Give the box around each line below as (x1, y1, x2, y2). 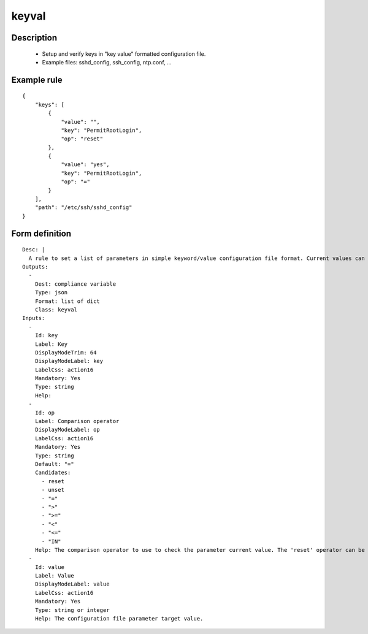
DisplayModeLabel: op (34, 426, 101, 433)
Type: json (34, 289, 68, 296)
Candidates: (34, 469, 71, 476)
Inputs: (22, 315, 45, 322)
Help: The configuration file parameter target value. (34, 615, 204, 622)
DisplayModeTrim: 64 (34, 349, 97, 356)
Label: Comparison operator (34, 418, 120, 425)
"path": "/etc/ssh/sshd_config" (34, 204, 132, 211)
